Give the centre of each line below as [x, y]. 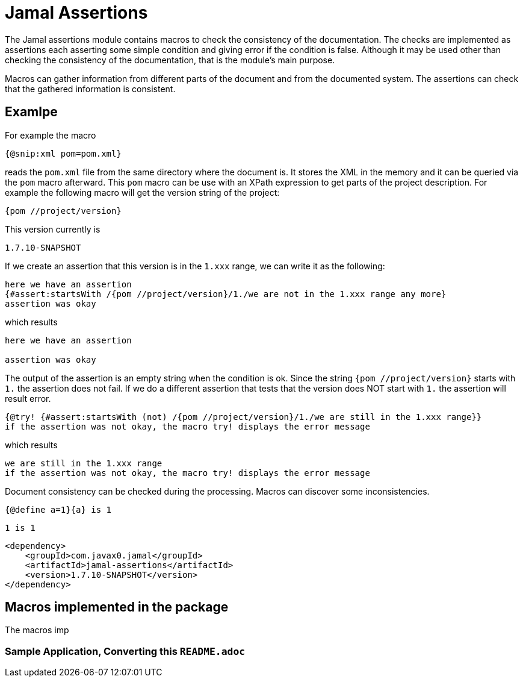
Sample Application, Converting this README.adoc [125, 651]
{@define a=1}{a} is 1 [58, 509]
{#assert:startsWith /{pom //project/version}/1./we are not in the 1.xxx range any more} [226, 294]
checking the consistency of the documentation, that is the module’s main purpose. [170, 60]
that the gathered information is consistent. [90, 89]
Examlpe [31, 112]
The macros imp [37, 630]
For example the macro [51, 135]
